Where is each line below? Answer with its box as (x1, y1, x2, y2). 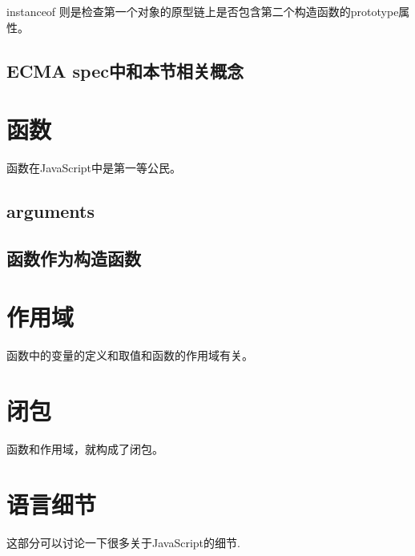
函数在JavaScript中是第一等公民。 (6, 159, 182, 176)
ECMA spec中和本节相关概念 (6, 58, 244, 83)
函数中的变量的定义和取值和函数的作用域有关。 (6, 347, 253, 364)
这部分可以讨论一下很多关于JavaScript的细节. (6, 534, 240, 550)
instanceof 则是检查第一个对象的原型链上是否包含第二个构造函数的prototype (6, 3, 399, 19)
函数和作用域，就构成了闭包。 (6, 441, 163, 457)
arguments (6, 199, 95, 224)
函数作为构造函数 (6, 245, 141, 270)
